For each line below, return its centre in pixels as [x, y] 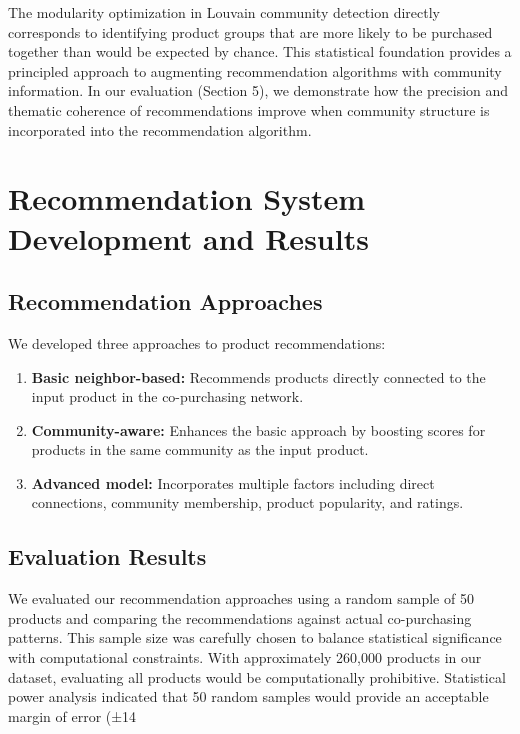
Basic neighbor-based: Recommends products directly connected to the [258, 376]
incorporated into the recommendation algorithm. [160, 129]
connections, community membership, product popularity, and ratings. [247, 502]
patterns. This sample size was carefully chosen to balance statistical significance [255, 637]
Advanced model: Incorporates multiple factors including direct [233, 482]
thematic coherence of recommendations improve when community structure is [249, 109]
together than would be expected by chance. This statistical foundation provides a [260, 51]
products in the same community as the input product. [200, 449]
